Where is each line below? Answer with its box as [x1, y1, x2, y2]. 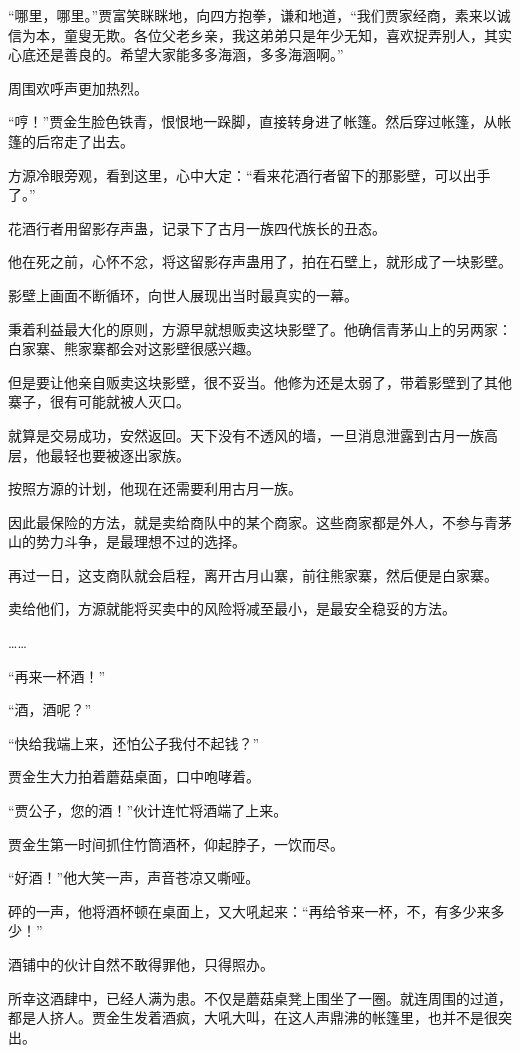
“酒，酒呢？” [8, 699, 92, 720]
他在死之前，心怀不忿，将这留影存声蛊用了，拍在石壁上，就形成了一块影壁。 [8, 251, 512, 272]
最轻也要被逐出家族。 [49, 444, 190, 465]
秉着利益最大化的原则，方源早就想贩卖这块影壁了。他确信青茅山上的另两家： [8, 318, 512, 339]
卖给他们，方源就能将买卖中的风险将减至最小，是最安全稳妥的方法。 [8, 598, 456, 619]
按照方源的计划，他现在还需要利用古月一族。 [8, 478, 302, 499]
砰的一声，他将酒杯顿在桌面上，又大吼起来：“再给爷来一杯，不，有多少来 [8, 900, 491, 921]
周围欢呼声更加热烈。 [8, 77, 148, 98]
